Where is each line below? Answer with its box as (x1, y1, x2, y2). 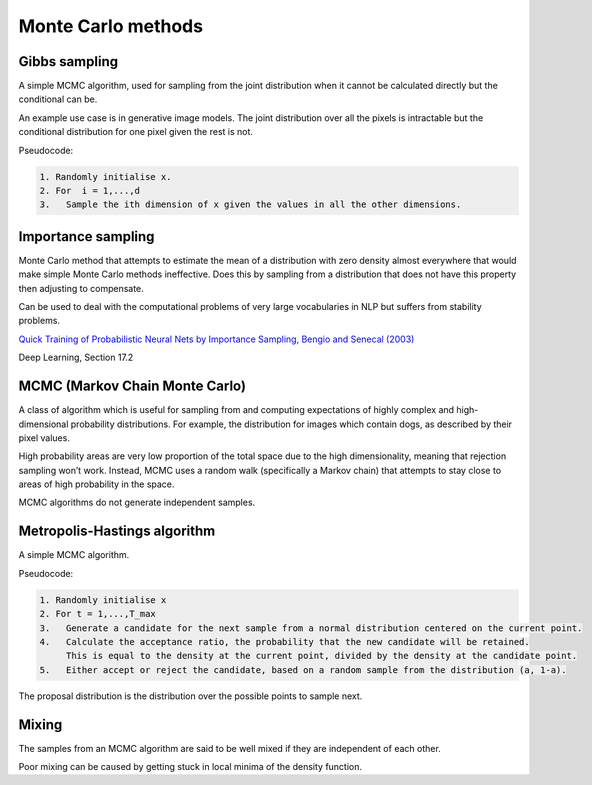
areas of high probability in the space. (18, 478, 175, 490)
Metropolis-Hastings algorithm (18, 523, 216, 540)
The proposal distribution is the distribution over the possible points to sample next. (18, 690, 363, 702)
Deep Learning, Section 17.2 (18, 351, 134, 364)
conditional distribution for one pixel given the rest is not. (18, 126, 254, 138)
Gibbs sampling (18, 53, 119, 70)
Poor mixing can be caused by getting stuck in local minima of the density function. (18, 761, 363, 772)
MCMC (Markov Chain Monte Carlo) (18, 378, 247, 395)
